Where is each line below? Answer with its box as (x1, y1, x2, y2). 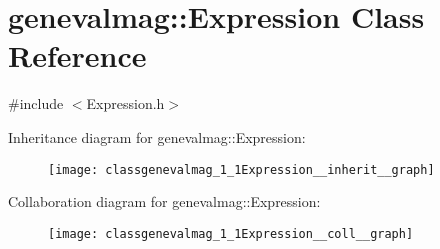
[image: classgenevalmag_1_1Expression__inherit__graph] (48, 162, 435, 177)
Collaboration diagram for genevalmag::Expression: (8, 191, 321, 212)
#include (8, 93, 64, 114)
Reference (8, 35, 147, 76)
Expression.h (86, 93, 165, 114)
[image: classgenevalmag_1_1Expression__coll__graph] (48, 226, 414, 241)
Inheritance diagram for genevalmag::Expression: (8, 126, 306, 147)
